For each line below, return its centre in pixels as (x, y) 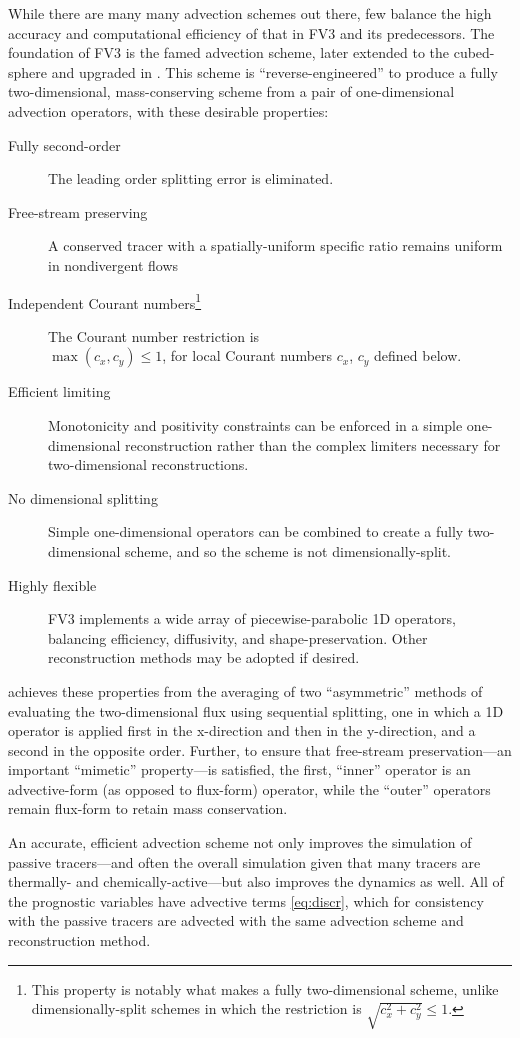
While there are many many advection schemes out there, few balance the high (250, 13)
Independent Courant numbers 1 (105, 301)
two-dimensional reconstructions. (148, 464)
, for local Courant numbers (247, 355)
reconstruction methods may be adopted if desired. (204, 657)
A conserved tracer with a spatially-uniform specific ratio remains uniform (275, 245)
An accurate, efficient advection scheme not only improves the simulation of (240, 842)
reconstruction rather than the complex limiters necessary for (313, 444)
